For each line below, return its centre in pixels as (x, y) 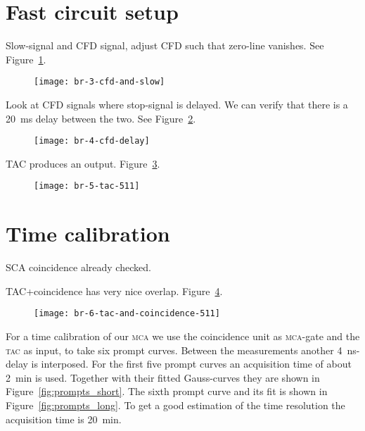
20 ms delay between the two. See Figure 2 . (101, 118)
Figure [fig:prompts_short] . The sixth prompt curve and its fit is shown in (167, 391)
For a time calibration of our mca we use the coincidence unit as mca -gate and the (183, 336)
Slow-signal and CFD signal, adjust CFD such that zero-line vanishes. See (165, 45)
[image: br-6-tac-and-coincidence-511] (127, 314)
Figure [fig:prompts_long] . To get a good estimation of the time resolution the (175, 405)
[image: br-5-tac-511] (87, 186)
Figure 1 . (26, 59)
